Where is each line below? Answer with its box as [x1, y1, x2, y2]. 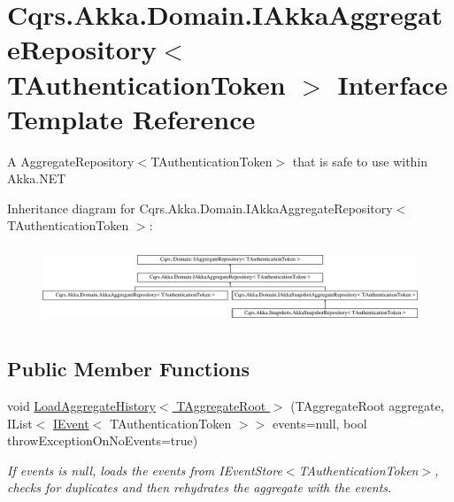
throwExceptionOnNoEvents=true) [7, 431, 198, 450]
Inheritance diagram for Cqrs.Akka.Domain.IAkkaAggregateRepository [7, 198, 393, 217]
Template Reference [7, 100, 256, 136]
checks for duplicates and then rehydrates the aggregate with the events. [7, 478, 392, 497]
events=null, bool [272, 413, 367, 432]
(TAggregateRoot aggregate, [290, 396, 444, 414]
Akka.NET [7, 169, 66, 188]
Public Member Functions [7, 355, 250, 382]
